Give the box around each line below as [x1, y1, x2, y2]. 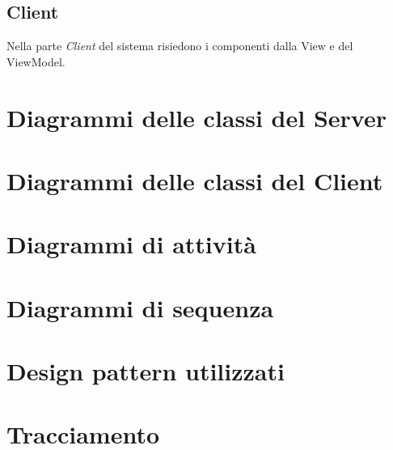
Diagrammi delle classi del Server [6, 100, 387, 134]
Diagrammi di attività [6, 227, 256, 261]
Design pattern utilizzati [6, 354, 285, 388]
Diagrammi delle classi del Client [6, 163, 383, 197]
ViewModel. [6, 53, 65, 70]
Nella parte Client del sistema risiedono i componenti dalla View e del [6, 37, 353, 54]
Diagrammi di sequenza [6, 291, 274, 324]
